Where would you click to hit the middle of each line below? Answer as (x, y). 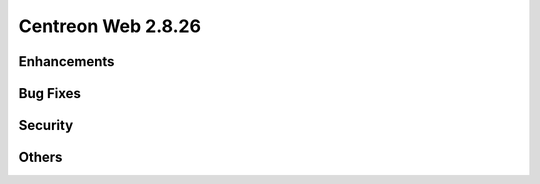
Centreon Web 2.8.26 (110, 26)
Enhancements (66, 61)
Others (40, 157)
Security (46, 125)
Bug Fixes (50, 93)
